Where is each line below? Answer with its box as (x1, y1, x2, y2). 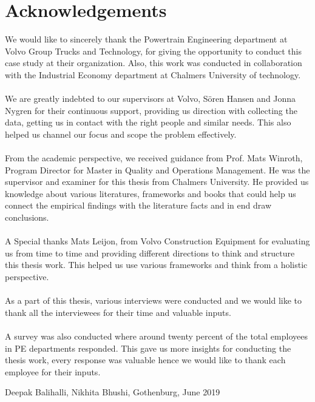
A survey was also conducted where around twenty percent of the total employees (5, 329, 308, 342)
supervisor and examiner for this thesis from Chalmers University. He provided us (5, 175, 309, 188)
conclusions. (5, 211, 49, 224)
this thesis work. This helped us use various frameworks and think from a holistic (5, 258, 308, 271)
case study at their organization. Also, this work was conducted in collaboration (5, 56, 302, 69)
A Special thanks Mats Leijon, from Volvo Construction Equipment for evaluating (5, 235, 310, 247)
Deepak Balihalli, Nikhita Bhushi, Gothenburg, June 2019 (5, 386, 220, 398)
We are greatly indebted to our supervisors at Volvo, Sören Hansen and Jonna (5, 92, 296, 105)
